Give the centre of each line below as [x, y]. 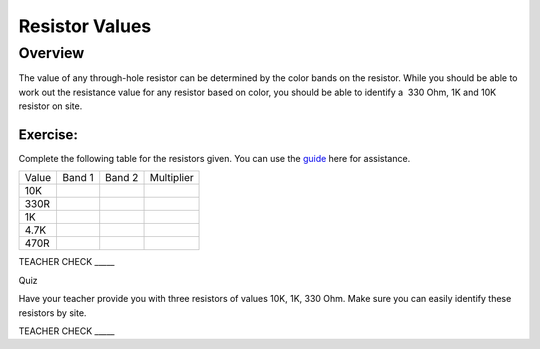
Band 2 [122, 178]
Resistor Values [85, 26]
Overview [51, 53]
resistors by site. [52, 312]
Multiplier [171, 178]
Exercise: [48, 134]
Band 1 [78, 178]
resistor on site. [50, 106]
